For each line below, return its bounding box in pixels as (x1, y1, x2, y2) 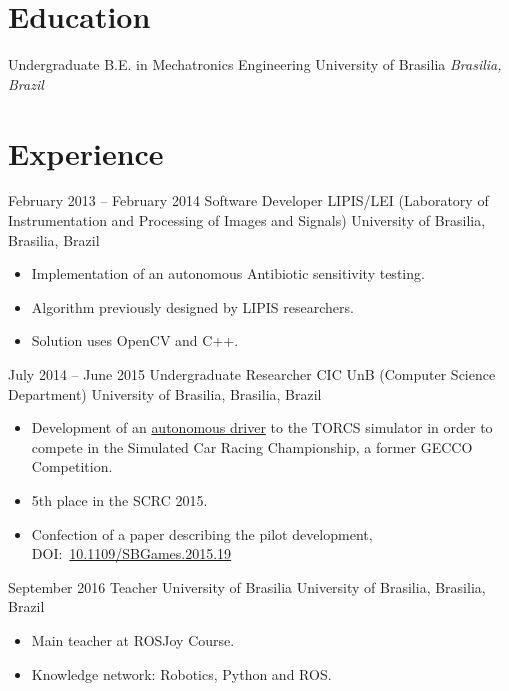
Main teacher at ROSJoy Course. (31, 629, 235, 650)
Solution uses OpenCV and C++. (31, 330, 239, 351)
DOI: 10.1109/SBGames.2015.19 (31, 543, 232, 564)
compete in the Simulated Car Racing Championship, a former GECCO (31, 436, 473, 457)
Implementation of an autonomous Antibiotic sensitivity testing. (31, 263, 425, 284)
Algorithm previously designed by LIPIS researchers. (31, 296, 354, 317)
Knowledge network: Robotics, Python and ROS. (31, 663, 332, 684)
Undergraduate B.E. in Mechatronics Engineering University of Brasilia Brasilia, (8, 54, 502, 75)
